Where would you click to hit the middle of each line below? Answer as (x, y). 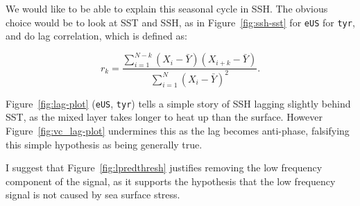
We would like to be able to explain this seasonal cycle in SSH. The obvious (167, 8)
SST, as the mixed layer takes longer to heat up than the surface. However (164, 117)
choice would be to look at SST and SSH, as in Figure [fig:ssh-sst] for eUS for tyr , (180, 22)
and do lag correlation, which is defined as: (96, 36)
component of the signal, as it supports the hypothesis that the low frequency (171, 181)
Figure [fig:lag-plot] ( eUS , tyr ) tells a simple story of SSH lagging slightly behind (178, 103)
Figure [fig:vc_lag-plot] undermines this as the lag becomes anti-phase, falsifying (178, 130)
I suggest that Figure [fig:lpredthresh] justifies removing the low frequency (164, 168)
